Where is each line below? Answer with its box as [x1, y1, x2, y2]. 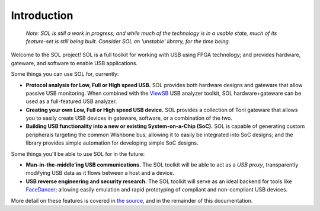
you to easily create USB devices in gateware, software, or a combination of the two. [25, 114, 232, 122]
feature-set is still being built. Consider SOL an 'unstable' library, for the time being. [25, 37, 231, 44]
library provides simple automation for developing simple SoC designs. [25, 139, 199, 146]
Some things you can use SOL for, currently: [11, 71, 119, 78]
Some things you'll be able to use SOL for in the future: [11, 150, 145, 157]
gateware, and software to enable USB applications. [11, 59, 138, 66]
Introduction [11, 9, 73, 22]
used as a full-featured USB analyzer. [25, 98, 117, 105]
